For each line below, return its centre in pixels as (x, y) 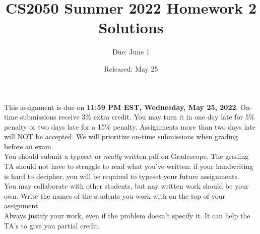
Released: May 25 (131, 68)
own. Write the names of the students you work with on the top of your (115, 195)
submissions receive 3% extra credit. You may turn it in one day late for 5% (137, 117)
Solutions (131, 27)
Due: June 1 (131, 52)
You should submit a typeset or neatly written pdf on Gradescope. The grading (126, 156)
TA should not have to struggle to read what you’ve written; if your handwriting (129, 166)
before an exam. (29, 146)
